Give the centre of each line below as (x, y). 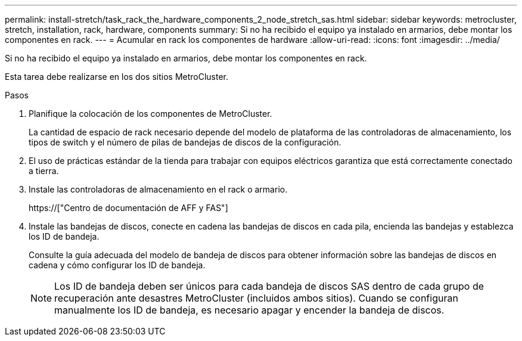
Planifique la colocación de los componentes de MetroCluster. (150, 114)
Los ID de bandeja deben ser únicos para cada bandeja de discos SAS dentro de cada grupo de (269, 286)
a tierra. (44, 171)
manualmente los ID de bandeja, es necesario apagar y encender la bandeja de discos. (249, 310)
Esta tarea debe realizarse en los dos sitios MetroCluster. (117, 77)
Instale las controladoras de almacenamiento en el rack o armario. (158, 189)
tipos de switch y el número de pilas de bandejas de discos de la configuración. (185, 142)
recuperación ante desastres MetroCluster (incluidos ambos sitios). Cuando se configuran (256, 298)
